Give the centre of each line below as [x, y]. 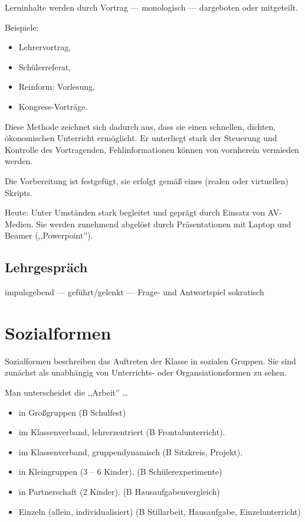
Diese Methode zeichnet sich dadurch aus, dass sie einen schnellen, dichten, [140, 126]
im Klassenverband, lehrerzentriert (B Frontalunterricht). [122, 432]
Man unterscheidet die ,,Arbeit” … [66, 392]
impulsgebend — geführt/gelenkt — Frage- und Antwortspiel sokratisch [135, 292]
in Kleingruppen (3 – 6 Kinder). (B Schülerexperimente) [120, 472]
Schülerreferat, [45, 66]
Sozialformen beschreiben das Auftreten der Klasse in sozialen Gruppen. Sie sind [150, 360]
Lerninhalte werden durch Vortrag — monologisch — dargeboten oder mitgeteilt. [152, 7]
